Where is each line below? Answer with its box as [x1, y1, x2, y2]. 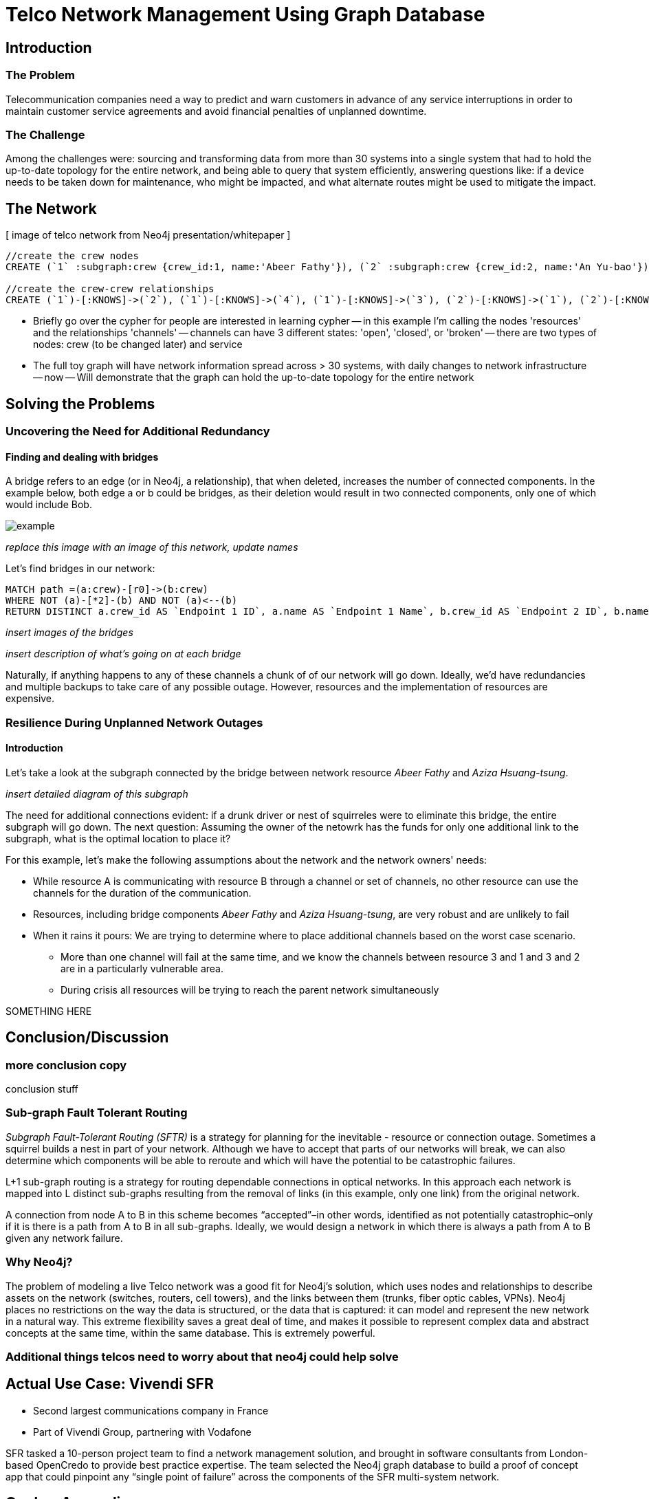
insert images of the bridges [5, 626, 133, 639]
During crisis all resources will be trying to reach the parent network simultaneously [60, 983, 439, 996]
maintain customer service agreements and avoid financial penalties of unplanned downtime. [5, 105, 427, 117]
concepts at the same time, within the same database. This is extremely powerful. [5, 1326, 375, 1339]
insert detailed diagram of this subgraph [5, 787, 188, 800]
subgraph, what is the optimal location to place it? [5, 832, 231, 844]
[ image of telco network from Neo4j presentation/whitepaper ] [5, 229, 291, 241]
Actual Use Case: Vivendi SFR [5, 1375, 214, 1393]
